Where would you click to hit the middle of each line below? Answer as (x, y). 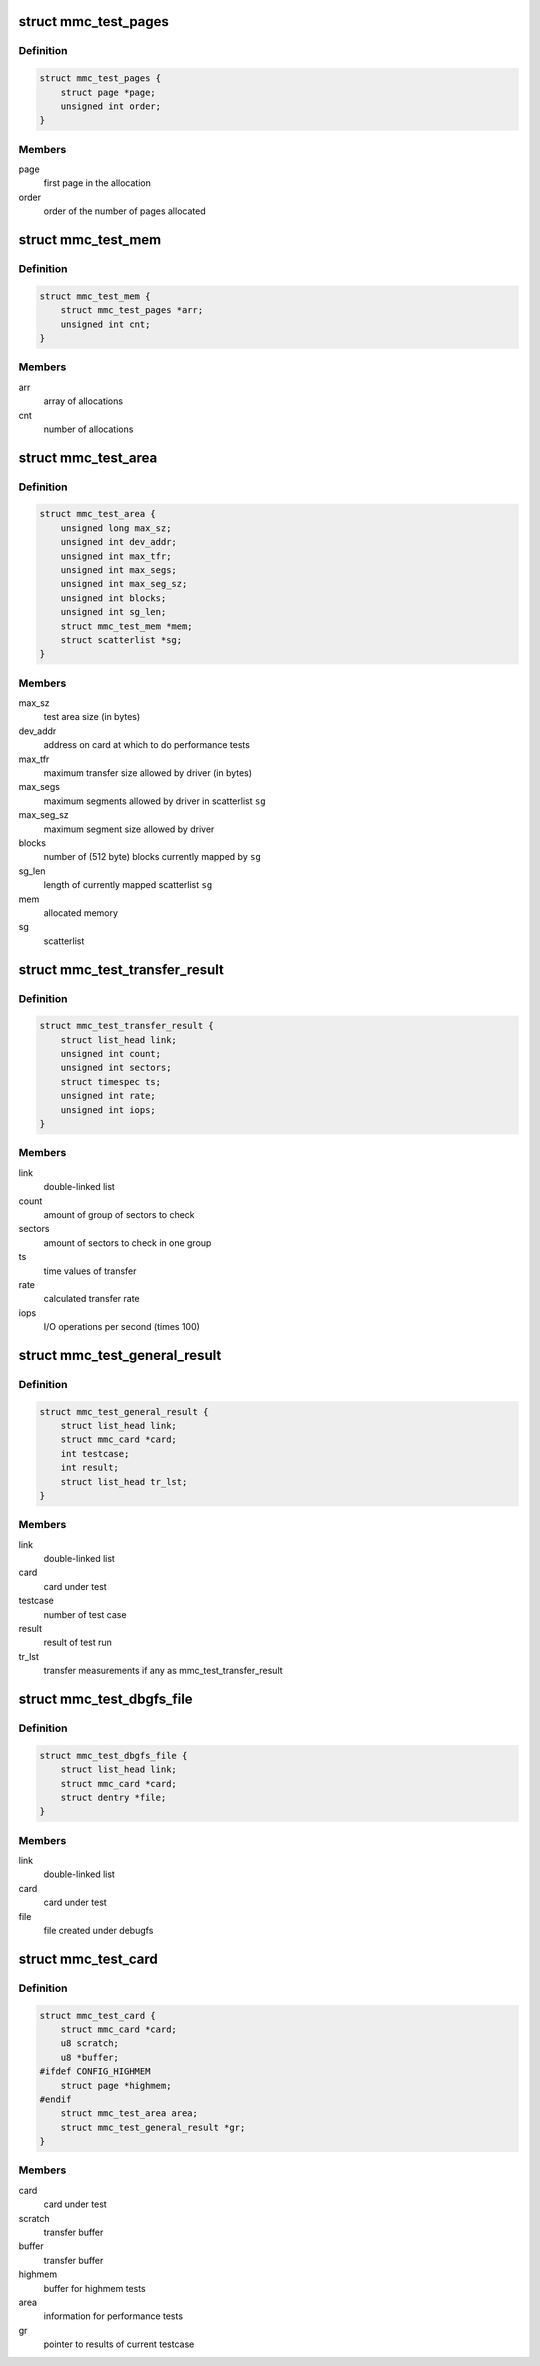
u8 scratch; (90, 2043)
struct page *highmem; (116, 2085)
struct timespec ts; (111, 1081)
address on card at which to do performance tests (146, 745)
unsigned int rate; (108, 1096)
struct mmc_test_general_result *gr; (153, 2127)
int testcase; (95, 1453)
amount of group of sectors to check (119, 1214)
